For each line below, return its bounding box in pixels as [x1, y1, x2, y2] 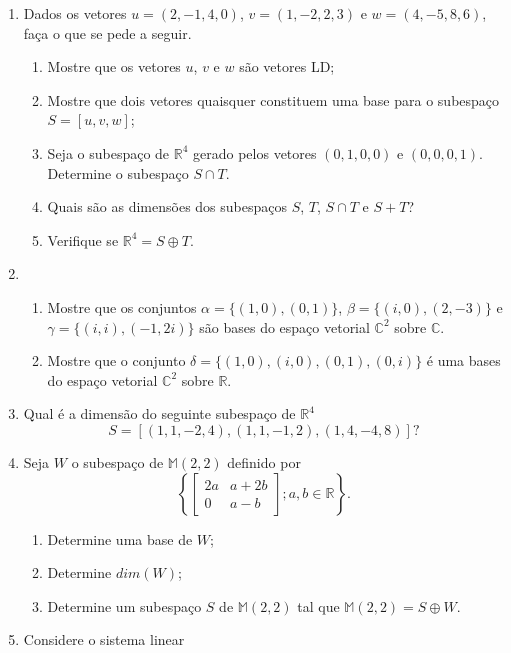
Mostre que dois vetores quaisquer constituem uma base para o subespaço [47, 89, 500, 110]
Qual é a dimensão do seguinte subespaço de [23, 403, 296, 424]
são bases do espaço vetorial [199, 316, 370, 337]
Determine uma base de [47, 528, 193, 549]
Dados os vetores [23, 3, 127, 23]
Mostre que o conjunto [47, 350, 186, 371]
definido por [227, 451, 301, 472]
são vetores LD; [239, 56, 335, 77]
